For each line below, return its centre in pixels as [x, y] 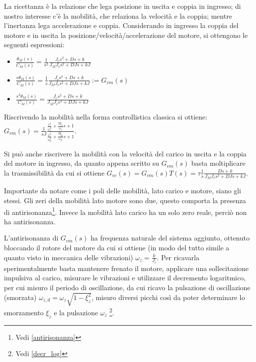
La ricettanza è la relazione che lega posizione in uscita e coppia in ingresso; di [123, 6]
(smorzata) [20, 297]
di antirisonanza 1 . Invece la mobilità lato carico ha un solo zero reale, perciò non [126, 211]
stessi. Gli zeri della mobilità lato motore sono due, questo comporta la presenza [125, 200]
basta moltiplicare [218, 163]
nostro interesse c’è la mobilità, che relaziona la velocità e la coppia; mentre [118, 15]
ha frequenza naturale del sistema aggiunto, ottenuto [170, 238]
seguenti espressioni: [34, 45]
